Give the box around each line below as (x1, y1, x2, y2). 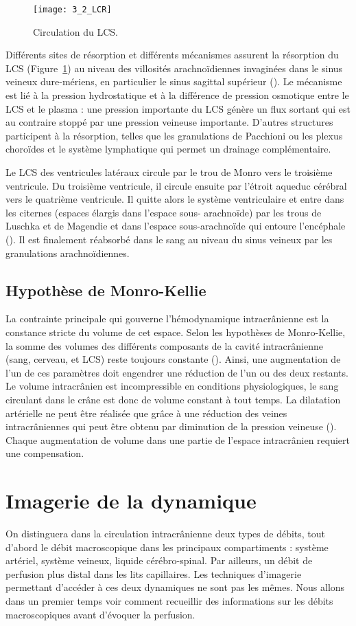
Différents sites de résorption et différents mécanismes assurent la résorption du (5, 47, 339, 62)
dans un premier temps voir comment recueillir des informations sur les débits (5, 593, 333, 607)
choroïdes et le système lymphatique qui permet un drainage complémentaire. (5, 142, 331, 156)
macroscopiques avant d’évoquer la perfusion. (5, 607, 195, 621)
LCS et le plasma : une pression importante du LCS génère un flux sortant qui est (5, 101, 351, 115)
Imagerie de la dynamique (5, 487, 257, 515)
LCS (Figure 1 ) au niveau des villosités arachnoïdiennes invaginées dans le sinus (5, 60, 343, 75)
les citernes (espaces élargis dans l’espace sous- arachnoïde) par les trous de (5, 205, 322, 219)
